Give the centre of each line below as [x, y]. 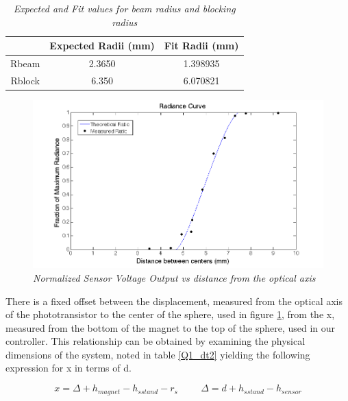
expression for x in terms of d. [69, 368]
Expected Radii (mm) [102, 46]
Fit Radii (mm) [201, 46]
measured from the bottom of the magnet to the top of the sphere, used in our [171, 327]
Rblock [25, 80]
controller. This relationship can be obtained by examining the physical [156, 341]
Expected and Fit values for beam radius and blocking [124, 8]
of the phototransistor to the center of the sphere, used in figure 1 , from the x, [170, 314]
